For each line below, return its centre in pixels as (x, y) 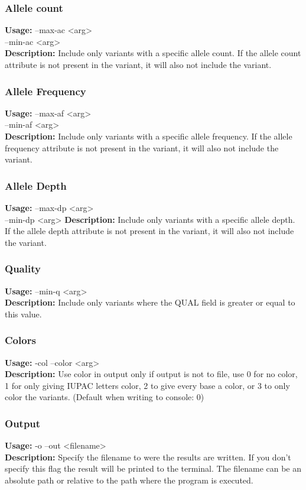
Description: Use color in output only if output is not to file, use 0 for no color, (151, 374)
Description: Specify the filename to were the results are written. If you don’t (148, 457)
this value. (23, 314)
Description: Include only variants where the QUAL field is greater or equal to (150, 302)
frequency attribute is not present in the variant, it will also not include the (142, 147)
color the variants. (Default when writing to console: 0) (105, 397)
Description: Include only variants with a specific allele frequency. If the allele (149, 136)
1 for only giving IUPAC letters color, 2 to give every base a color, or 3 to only (147, 385)
